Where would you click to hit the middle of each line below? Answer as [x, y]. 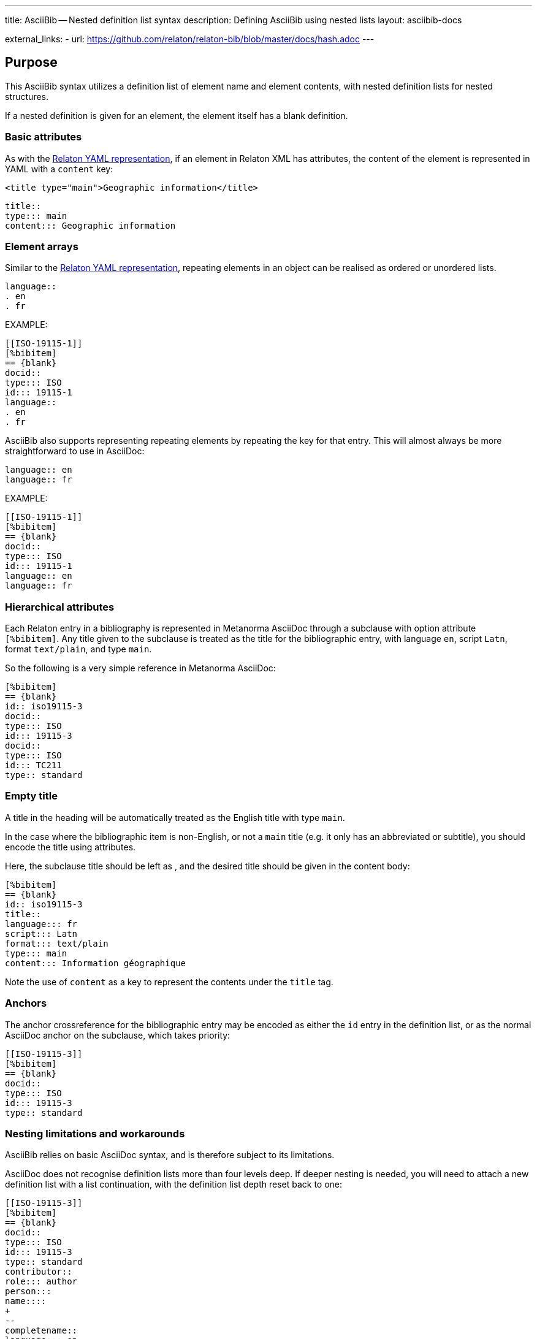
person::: [28, 1291]
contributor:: [39, 1272]
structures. [27, 96]
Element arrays [42, 246]
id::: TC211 [33, 765]
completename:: [41, 1331]
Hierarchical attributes [60, 607]
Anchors [26, 1003]
